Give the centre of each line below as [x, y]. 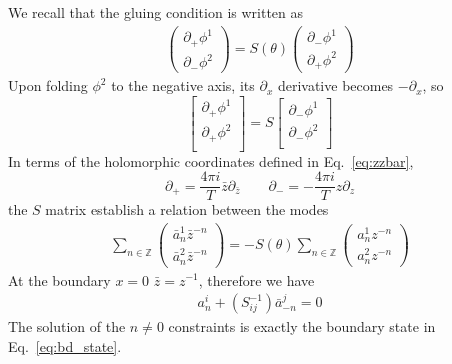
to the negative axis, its [183, 85]
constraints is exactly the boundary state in [302, 326]
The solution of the [67, 326]
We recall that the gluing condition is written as [156, 12]
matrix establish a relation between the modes [187, 209]
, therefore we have [256, 279]
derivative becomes [335, 85]
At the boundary [59, 279]
